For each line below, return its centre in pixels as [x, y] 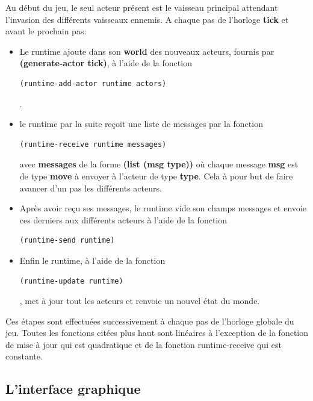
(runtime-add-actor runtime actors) [93, 83]
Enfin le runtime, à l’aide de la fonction [92, 260]
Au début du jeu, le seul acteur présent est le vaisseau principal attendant [142, 7]
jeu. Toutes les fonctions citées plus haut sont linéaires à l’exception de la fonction [157, 333]
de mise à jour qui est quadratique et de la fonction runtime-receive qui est [144, 344]
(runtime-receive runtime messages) [93, 144]
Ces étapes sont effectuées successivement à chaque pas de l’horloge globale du [150, 321]
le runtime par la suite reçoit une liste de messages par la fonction [141, 124]
